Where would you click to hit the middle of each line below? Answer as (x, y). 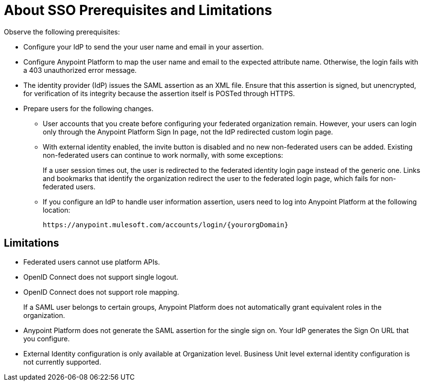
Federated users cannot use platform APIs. (92, 262)
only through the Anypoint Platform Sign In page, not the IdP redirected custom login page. (188, 132)
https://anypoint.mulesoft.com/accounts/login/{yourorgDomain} (166, 225)
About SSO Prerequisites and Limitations (138, 10)
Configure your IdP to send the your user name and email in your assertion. (144, 47)
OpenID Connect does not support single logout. (101, 277)
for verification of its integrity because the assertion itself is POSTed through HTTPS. (159, 93)
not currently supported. (62, 362)
